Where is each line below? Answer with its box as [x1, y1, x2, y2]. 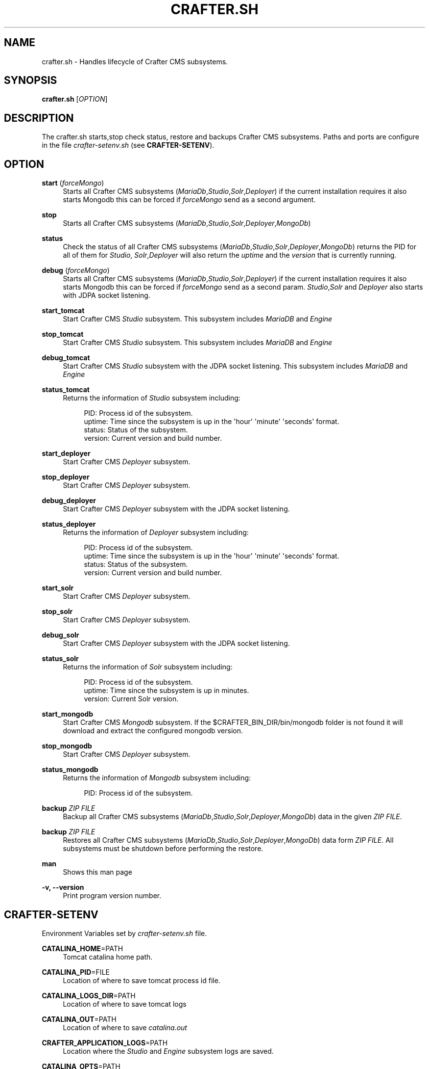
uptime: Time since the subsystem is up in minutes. [84, 686, 249, 695]
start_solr [42, 584, 74, 592]
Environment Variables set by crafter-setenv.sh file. [42, 929, 207, 937]
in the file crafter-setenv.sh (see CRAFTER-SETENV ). [42, 141, 214, 150]
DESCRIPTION [4, 111, 74, 124]
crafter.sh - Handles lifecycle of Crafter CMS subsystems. [42, 57, 228, 66]
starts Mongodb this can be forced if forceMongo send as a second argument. [63, 195, 316, 204]
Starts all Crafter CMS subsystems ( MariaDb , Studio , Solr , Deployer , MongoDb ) [63, 219, 311, 228]
